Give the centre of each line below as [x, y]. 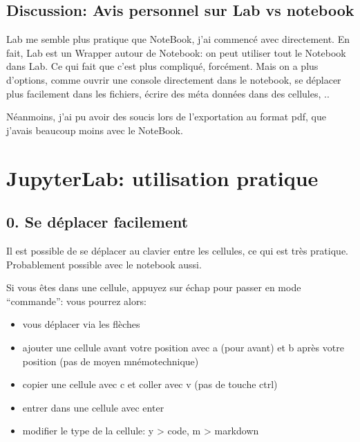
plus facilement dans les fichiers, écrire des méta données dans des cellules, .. [168, 93]
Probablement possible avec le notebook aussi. [104, 264]
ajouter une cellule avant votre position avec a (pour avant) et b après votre [183, 347]
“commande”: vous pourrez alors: [76, 301]
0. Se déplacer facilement [97, 222]
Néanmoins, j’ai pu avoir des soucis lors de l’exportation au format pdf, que [166, 117]
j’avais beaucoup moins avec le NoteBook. [95, 130]
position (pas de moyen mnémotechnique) [111, 361]
